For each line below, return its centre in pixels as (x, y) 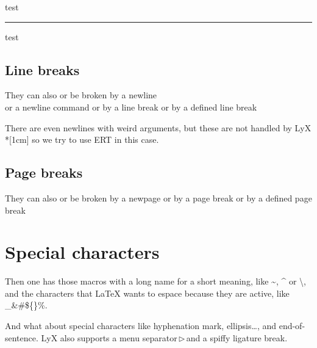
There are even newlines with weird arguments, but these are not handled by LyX (158, 127)
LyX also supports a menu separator (109, 337)
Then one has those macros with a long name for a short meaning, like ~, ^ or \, (155, 281)
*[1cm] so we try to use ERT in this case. (82, 140)
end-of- (292, 326)
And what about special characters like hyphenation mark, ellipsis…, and (141, 326)
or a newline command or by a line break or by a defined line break (131, 107)
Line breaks (42, 69)
